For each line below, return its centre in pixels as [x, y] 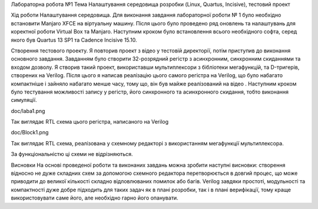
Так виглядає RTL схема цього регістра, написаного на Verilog [90, 122]
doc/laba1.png [28, 111]
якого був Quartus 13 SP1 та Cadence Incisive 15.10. [74, 40]
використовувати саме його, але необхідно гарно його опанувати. [95, 198]
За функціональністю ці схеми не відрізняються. [72, 154]
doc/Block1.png [30, 132]
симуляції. [24, 100]
